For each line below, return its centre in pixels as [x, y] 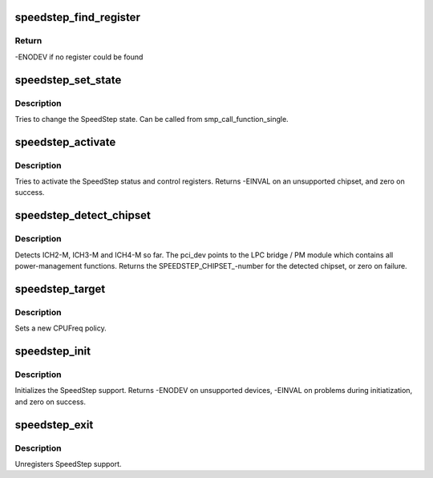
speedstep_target [60, 289]
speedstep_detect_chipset [83, 215]
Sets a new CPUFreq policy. [61, 328]
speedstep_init [53, 351]
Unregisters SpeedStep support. [68, 464]
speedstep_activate [65, 142]
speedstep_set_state [68, 80]
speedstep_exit [54, 425]
